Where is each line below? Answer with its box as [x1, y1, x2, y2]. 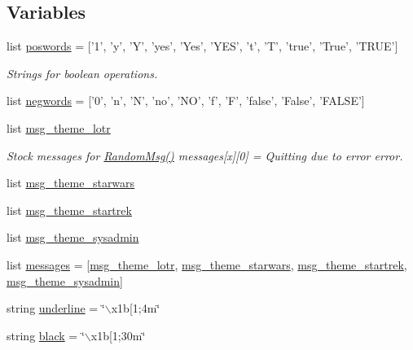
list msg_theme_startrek [7, 201, 132, 218]
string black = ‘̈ [7, 326, 85, 343]
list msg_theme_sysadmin [7, 229, 139, 246]
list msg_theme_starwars [7, 174, 135, 191]
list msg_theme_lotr [7, 119, 111, 136]
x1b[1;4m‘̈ [111, 300, 160, 317]
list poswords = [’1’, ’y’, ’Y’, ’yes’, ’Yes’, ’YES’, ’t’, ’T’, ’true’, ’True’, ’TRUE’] [7, 37, 398, 55]
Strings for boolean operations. [7, 64, 158, 81]
